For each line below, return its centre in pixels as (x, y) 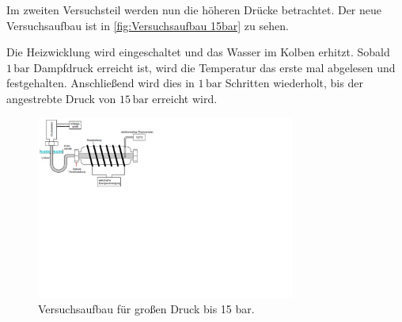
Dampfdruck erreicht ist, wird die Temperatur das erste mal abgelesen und (214, 67)
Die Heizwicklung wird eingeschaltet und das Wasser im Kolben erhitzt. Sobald (198, 52)
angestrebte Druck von (61, 98)
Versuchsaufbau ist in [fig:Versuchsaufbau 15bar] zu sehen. (148, 25)
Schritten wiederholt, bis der (294, 83)
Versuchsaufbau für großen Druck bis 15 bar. (146, 308)
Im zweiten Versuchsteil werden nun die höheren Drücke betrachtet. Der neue (194, 10)
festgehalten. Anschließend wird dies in (100, 83)
